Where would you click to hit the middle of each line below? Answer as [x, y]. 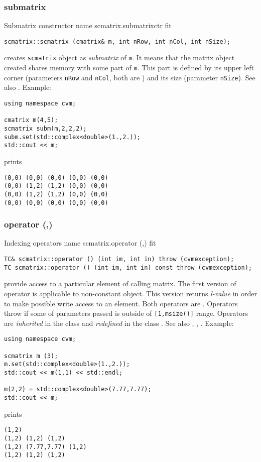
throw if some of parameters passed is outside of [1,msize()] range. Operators [126, 313]
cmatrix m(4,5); [31, 120]
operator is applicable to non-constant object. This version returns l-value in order [130, 293]
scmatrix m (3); [31, 356]
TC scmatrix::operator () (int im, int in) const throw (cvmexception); [128, 267]
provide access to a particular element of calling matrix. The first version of [120, 283]
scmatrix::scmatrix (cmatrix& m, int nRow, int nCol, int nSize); [117, 41]
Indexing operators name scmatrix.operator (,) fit [80, 243]
